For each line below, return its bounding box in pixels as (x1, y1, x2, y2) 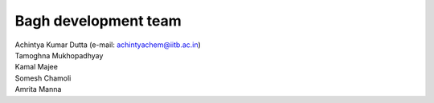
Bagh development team (14, 12, 182, 30)
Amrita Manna (14, 85, 62, 94)
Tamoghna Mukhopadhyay (14, 50, 104, 60)
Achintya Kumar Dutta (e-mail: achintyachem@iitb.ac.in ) (14, 40, 201, 50)
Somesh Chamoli (14, 73, 72, 83)
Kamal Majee (14, 62, 58, 72)
